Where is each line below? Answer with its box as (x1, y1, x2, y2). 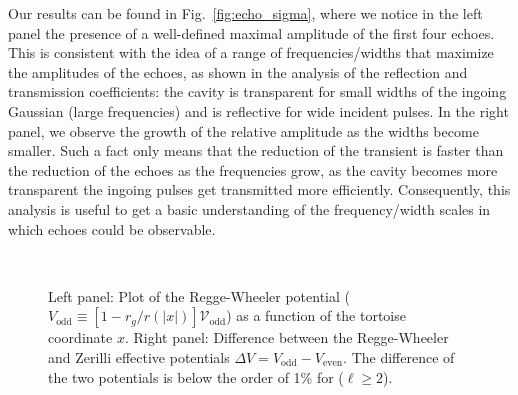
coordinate (48, 327, 113, 348)
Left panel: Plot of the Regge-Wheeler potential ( (48, 285, 351, 306)
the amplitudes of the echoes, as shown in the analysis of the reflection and (8, 61, 468, 82)
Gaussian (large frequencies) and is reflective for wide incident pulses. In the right (8, 100, 509, 121)
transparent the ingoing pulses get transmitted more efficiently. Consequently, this (8, 179, 511, 200)
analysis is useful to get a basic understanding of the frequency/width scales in (8, 198, 491, 219)
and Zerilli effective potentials (48, 346, 230, 367)
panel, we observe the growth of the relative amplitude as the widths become (8, 120, 479, 141)
